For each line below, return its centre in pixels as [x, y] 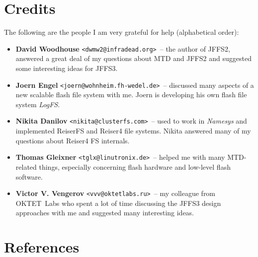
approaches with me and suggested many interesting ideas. [105, 213]
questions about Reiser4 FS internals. [73, 140]
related [26, 166]
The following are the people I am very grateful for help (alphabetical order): [122, 32]
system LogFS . [38, 104]
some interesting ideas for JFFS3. [67, 68]
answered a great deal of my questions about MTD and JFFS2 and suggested [133, 58]
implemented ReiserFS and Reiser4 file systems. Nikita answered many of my [133, 131]
